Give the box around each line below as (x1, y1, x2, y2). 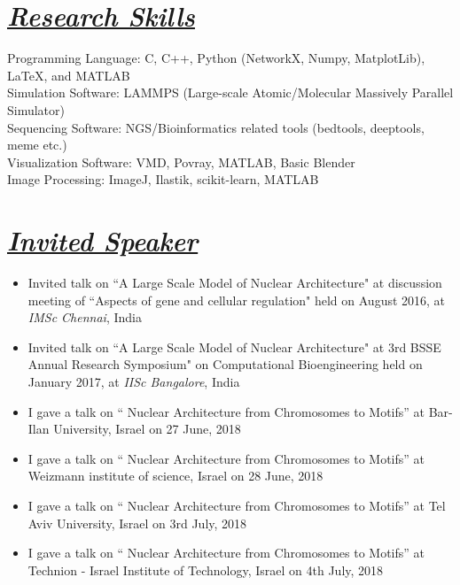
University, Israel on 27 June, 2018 (53, 420, 241, 438)
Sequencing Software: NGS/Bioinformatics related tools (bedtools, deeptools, (7, 118, 425, 136)
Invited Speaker (7, 222, 199, 259)
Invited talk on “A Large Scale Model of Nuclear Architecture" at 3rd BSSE (27, 337, 441, 356)
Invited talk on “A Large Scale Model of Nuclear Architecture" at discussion (27, 273, 442, 291)
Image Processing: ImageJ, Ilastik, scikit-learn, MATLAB (7, 170, 319, 189)
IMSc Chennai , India (27, 308, 142, 327)
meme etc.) (7, 135, 67, 154)
